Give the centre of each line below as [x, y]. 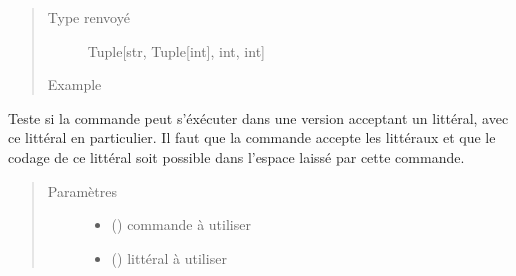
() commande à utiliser [181, 224]
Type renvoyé [88, 17]
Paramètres [82, 190]
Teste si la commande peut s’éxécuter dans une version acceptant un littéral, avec [258, 117]
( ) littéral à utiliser [169, 257]
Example [74, 84]
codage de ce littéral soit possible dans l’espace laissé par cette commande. [236, 156]
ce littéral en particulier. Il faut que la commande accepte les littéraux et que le [252, 137]
